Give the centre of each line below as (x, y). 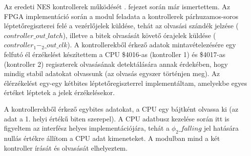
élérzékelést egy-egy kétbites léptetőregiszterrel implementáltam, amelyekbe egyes (125, 83)
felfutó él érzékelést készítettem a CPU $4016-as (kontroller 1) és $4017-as (115, 54)
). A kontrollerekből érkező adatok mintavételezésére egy (152, 45)
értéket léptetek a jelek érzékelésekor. (59, 92)
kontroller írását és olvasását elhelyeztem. (66, 147)
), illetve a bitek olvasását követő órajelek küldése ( (139, 35)
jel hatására (221, 128)
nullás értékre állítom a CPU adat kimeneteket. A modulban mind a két (112, 138)
